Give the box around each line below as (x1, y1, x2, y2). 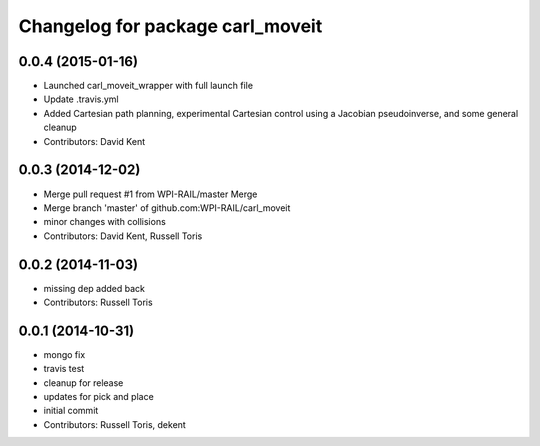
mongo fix (43, 348, 86, 360)
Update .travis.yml (43, 93, 119, 105)
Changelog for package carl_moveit (18, 15, 323, 37)
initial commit (43, 405, 99, 417)
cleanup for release (43, 376, 124, 389)
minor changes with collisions (43, 216, 167, 228)
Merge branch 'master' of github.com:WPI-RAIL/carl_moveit (43, 201, 291, 214)
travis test (43, 363, 85, 375)
